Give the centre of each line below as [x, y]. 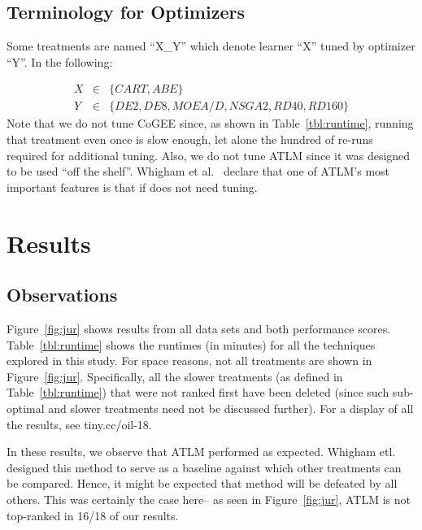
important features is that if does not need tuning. [132, 187]
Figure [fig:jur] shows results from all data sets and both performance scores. [199, 328]
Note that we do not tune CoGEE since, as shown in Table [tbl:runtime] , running [210, 123]
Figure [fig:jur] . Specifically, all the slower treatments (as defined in [175, 376]
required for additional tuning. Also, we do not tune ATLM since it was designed [209, 155]
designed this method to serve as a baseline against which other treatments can [204, 467]
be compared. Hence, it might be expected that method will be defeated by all [202, 483]
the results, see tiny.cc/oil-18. [79, 424]
